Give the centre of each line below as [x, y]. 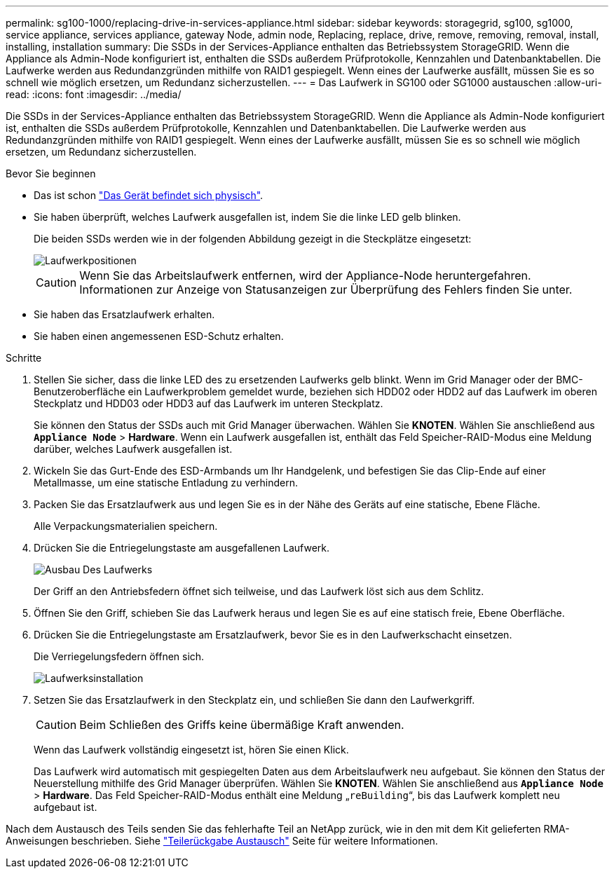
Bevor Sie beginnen [51, 173]
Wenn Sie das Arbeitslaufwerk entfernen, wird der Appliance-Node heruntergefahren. [305, 275]
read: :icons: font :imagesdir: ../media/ [94, 94]
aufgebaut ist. [66, 807]
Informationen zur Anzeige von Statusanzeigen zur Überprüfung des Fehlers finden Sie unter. [326, 289]
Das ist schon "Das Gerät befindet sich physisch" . [149, 195]
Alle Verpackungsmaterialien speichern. [126, 526]
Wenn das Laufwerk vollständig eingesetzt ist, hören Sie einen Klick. [191, 750]
